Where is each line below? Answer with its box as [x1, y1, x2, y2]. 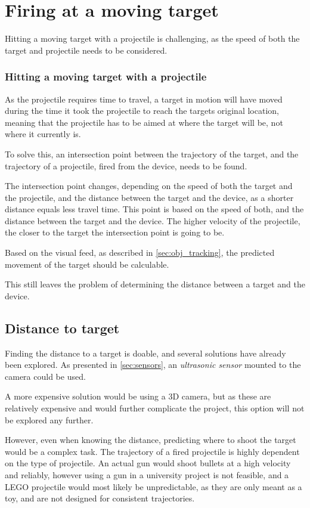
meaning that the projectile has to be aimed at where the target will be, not [5, 116, 283, 128]
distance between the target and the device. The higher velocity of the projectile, [5, 214, 300, 227]
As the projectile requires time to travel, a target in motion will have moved [5, 92, 283, 105]
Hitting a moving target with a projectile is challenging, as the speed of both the [5, 32, 300, 45]
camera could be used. [5, 370, 86, 382]
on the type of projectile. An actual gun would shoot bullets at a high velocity [5, 457, 291, 469]
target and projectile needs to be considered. [5, 44, 168, 56]
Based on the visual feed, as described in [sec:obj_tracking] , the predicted [5, 246, 275, 259]
